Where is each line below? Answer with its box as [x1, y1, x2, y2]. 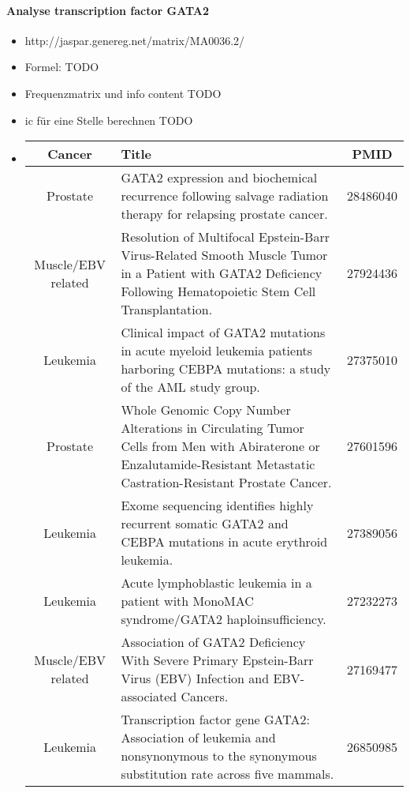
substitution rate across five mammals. [121, 765, 334, 784]
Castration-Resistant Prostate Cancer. [121, 473, 332, 492]
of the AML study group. [121, 378, 260, 396]
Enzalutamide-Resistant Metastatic [121, 455, 315, 474]
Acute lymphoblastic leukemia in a [121, 573, 312, 592]
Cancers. [181, 687, 229, 706]
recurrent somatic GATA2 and [121, 514, 289, 533]
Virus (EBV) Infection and [121, 669, 270, 688]
